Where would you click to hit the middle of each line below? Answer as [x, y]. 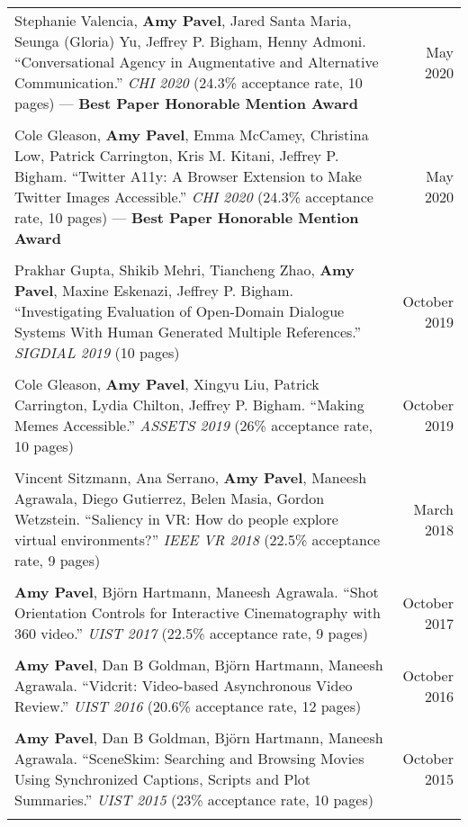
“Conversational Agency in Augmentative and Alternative [197, 62]
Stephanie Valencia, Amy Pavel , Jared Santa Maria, [183, 20]
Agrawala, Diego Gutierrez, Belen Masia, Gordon [170, 498]
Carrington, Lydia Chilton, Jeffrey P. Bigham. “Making [189, 405]
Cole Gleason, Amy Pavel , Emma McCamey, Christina [192, 135]
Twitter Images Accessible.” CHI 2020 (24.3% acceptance [194, 197]
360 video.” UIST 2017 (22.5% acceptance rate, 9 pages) [192, 633]
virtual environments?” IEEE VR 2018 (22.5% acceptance [198, 539]
